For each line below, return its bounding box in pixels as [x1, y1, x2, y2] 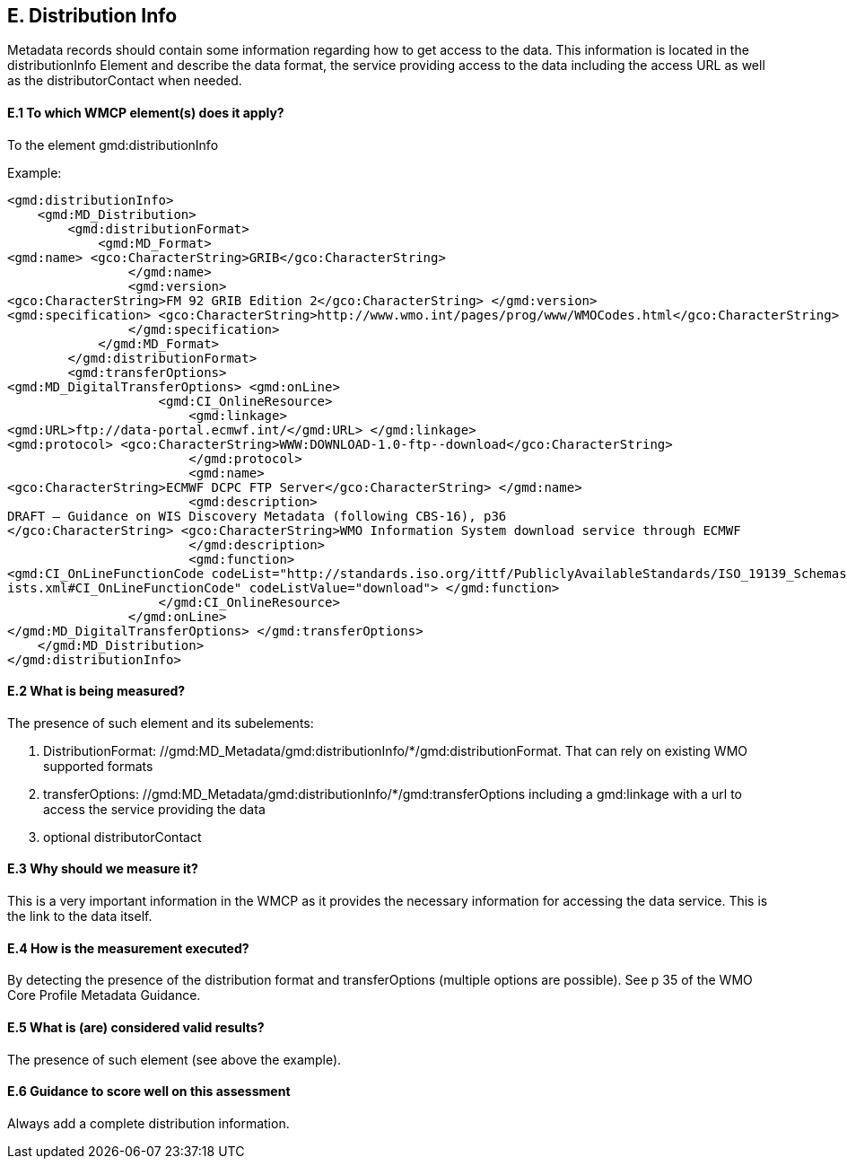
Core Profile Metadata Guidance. [7, 987, 201, 1004]
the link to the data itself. [7, 908, 153, 925]
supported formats [43, 758, 153, 774]
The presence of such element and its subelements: [7, 715, 314, 731]
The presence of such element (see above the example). [7, 1051, 342, 1067]
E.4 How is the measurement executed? [7, 940, 249, 956]
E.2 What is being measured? [7, 683, 186, 699]
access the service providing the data [43, 801, 266, 817]
